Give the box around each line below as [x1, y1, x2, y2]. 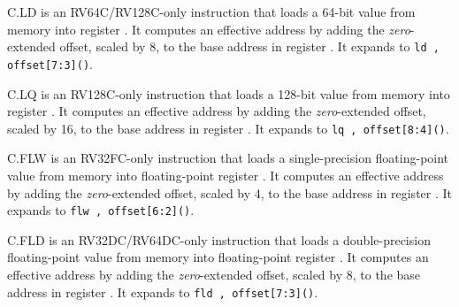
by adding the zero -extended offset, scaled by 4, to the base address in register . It [7, 183, 453, 202]
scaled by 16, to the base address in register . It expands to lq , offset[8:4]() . [7, 119, 449, 137]
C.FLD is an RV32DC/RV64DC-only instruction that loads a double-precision [7, 230, 431, 249]
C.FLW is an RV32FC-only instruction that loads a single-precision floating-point [7, 149, 449, 167]
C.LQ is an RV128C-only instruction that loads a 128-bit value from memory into [7, 84, 450, 103]
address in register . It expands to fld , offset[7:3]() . [7, 282, 318, 301]
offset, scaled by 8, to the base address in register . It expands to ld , [59, 37, 440, 56]
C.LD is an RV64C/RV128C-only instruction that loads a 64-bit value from [7, 3, 416, 20]
